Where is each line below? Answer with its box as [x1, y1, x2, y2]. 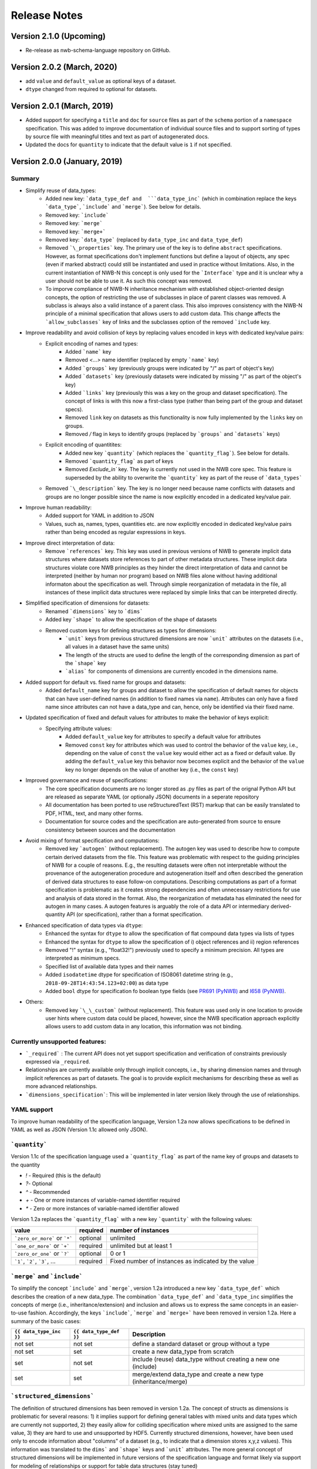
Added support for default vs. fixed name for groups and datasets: [25, 679, 186, 686]
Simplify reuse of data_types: [25, 187, 96, 194]
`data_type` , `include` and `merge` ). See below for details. [45, 203, 201, 210]
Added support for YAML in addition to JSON [45, 512, 154, 519]
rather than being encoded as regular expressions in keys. [45, 529, 186, 536]
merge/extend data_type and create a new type [132, 1370, 264, 1379]
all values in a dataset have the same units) [65, 643, 170, 650]
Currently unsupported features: [11, 1038, 107, 1046]
